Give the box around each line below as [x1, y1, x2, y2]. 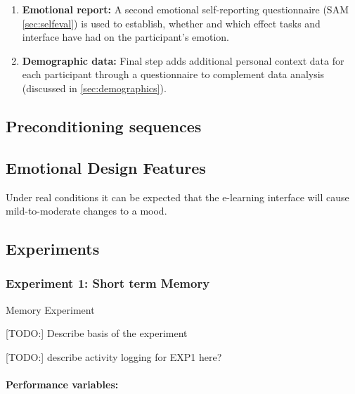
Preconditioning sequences [6, 115, 202, 136]
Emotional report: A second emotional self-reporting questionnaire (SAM [22, 2, 349, 16]
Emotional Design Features [6, 156, 206, 178]
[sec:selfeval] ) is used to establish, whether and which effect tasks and [22, 15, 321, 30]
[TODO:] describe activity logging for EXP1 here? [6, 349, 222, 364]
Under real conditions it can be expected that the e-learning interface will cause [6, 189, 349, 204]
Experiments [6, 238, 100, 260]
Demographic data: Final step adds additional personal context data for [22, 53, 344, 68]
